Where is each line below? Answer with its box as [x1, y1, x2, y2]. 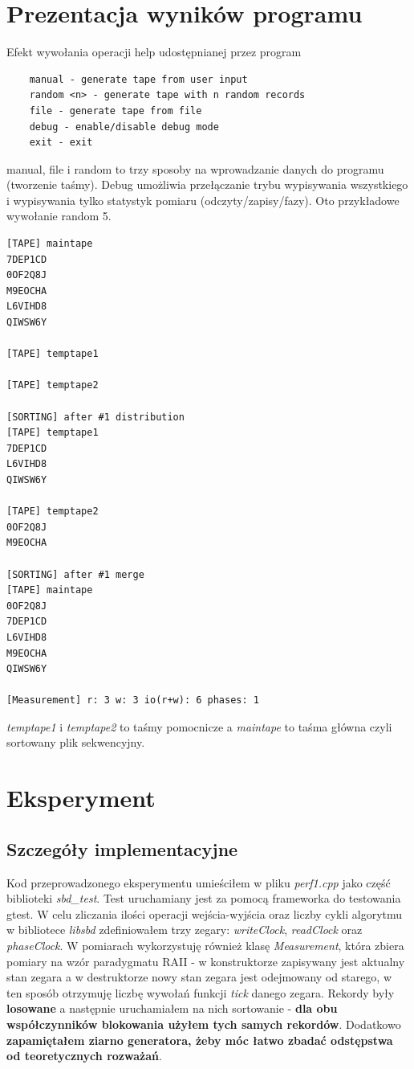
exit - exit [29, 137, 93, 149]
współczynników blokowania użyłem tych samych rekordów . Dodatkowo [6, 1015, 401, 1032]
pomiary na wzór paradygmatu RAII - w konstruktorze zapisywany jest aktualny [6, 952, 405, 969]
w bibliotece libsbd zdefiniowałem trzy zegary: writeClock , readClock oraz [6, 921, 363, 938]
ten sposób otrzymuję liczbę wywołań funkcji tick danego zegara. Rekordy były [6, 984, 395, 1001]
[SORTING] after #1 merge [6, 568, 144, 580]
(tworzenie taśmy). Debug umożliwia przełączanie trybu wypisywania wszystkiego [6, 176, 408, 193]
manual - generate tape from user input [29, 73, 248, 85]
